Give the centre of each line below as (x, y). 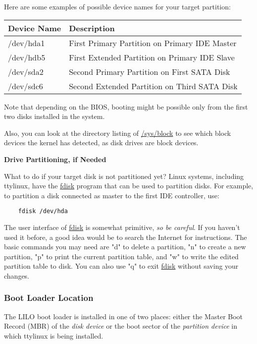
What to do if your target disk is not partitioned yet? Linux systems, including (124, 176)
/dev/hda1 (26, 43)
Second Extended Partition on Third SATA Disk (153, 86)
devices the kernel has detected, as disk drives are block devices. (101, 143)
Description (92, 28)
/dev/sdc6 (26, 86)
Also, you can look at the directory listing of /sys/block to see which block (118, 133)
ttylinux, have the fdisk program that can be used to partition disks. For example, (129, 186)
